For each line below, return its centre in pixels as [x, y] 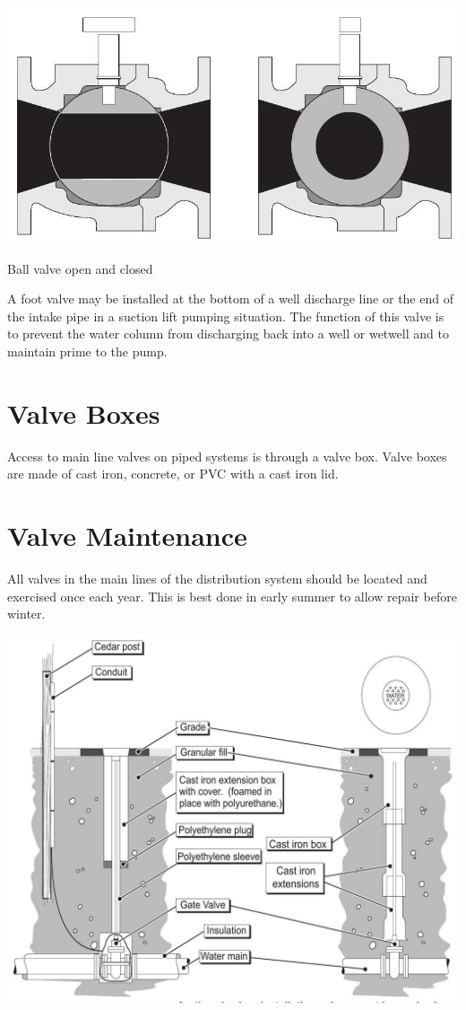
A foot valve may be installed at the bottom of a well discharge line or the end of [230, 299]
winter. [26, 614]
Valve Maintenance [127, 536]
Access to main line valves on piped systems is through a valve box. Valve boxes [227, 456]
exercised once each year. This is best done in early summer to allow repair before [232, 596]
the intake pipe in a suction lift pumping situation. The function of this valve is [226, 316]
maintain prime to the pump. [87, 351]
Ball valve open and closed [80, 268]
